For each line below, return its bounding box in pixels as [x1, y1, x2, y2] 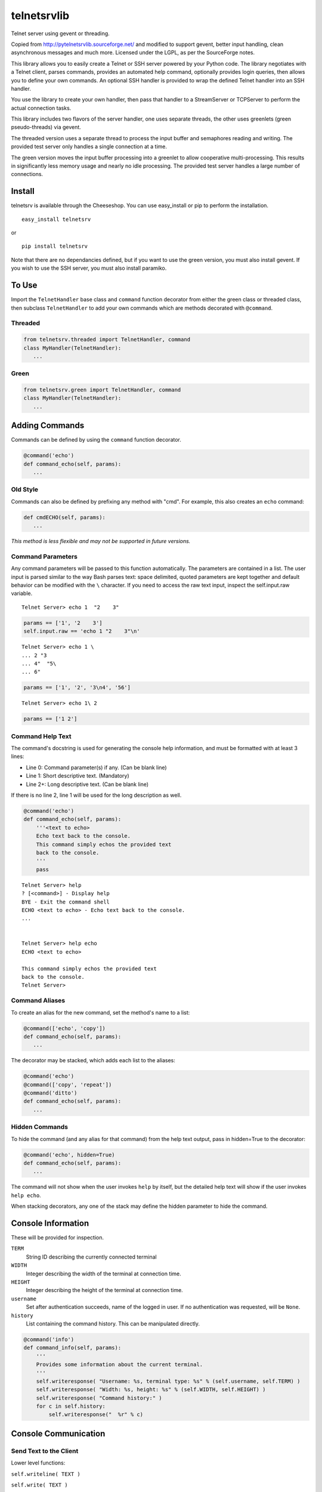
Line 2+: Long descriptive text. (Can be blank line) [26, 781, 149, 788]
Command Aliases [11, 997, 66, 1005]
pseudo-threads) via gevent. [11, 124, 82, 131]
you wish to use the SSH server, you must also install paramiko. [11, 264, 167, 272]
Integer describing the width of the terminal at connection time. [26, 1270, 181, 1277]
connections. [11, 171, 44, 178]
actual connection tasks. [11, 104, 72, 112]
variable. [11, 590, 33, 597]
